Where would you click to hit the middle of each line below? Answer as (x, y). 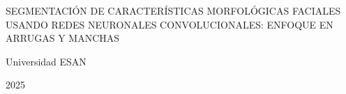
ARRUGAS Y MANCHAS (63, 38)
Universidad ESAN (46, 61)
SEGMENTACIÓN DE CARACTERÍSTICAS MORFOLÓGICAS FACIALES (173, 10)
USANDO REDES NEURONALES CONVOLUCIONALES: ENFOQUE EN (170, 24)
